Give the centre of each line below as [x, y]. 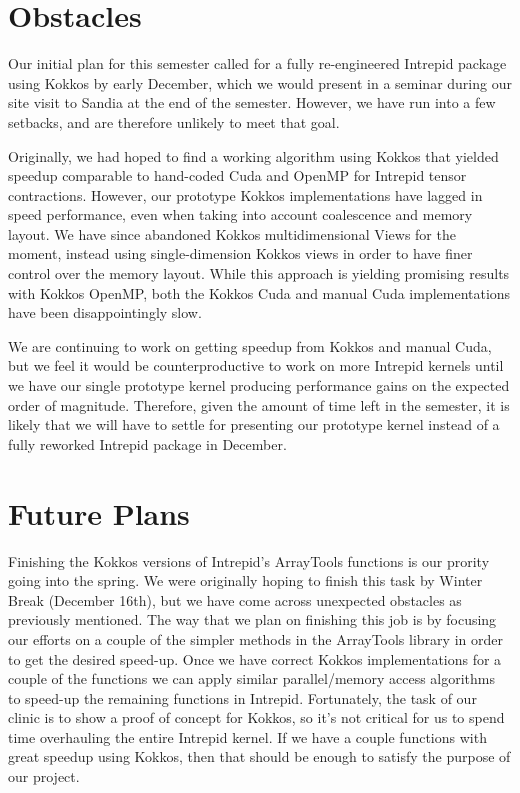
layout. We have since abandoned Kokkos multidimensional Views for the [232, 233]
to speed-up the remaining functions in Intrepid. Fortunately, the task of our [242, 697]
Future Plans [99, 512]
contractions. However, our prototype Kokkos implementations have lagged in [245, 194]
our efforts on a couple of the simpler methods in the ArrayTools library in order [255, 638]
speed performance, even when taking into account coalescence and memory [240, 214]
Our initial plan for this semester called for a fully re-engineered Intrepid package [257, 63]
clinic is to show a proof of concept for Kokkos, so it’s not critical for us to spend [256, 717]
